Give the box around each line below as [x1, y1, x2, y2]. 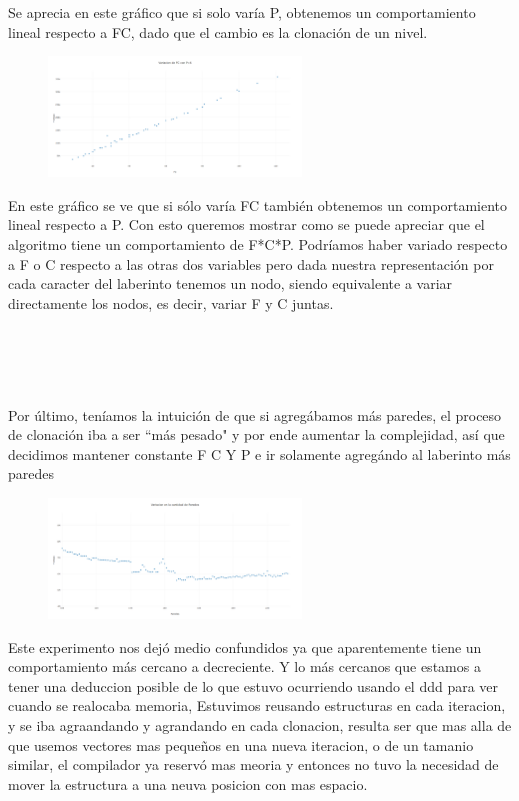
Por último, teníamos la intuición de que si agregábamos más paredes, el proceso [8, 404, 502, 425]
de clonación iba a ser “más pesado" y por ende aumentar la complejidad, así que [8, 424, 505, 445]
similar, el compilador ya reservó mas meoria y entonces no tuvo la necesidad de [8, 754, 499, 775]
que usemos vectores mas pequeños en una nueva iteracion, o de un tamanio [8, 734, 474, 755]
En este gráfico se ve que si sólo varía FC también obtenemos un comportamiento [8, 194, 507, 215]
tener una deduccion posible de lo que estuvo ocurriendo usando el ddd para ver [8, 675, 499, 696]
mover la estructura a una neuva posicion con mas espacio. [8, 773, 368, 794]
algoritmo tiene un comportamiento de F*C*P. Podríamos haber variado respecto [8, 233, 508, 254]
